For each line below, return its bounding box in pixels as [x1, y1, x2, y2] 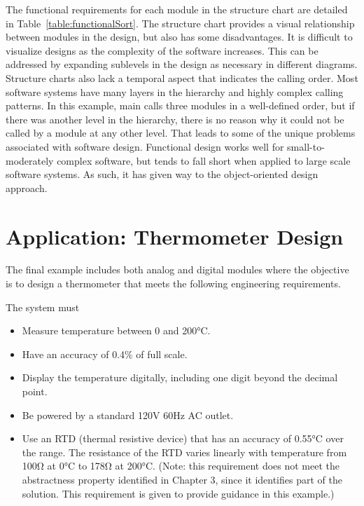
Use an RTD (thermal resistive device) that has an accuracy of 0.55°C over [22, 431, 344, 446]
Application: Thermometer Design [6, 221, 344, 250]
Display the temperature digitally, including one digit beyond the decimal [22, 370, 338, 385]
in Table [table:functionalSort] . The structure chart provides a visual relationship [6, 15, 355, 30]
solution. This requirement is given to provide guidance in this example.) [22, 486, 335, 500]
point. [22, 384, 48, 398]
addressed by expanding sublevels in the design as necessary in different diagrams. [6, 57, 358, 71]
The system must [6, 299, 80, 314]
